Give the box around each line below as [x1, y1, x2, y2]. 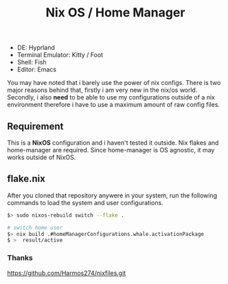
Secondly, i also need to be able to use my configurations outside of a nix [7, 93, 215, 102]
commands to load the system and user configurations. [7, 198, 163, 206]
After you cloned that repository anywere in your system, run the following [7, 191, 218, 200]
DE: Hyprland [16, 43, 55, 52]
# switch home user [7, 224, 63, 231]
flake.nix [7, 173, 46, 185]
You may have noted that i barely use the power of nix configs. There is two [7, 79, 221, 87]
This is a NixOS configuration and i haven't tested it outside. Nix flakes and [7, 139, 219, 147]
